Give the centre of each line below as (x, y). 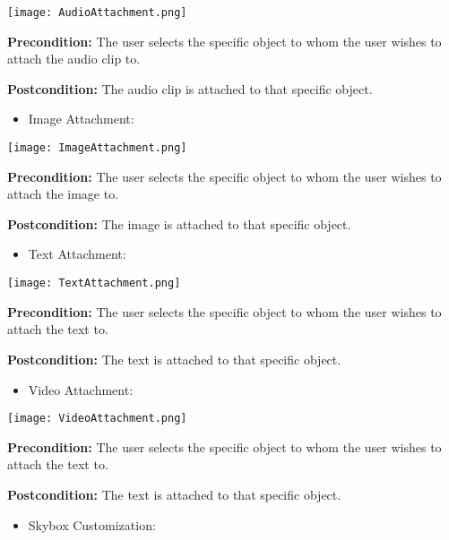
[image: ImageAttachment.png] (97, 148)
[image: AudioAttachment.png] (97, 13)
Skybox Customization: (92, 524)
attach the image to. (63, 194)
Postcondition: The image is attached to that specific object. (179, 223)
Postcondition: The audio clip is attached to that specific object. (190, 88)
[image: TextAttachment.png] (94, 283)
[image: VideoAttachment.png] (97, 419)
